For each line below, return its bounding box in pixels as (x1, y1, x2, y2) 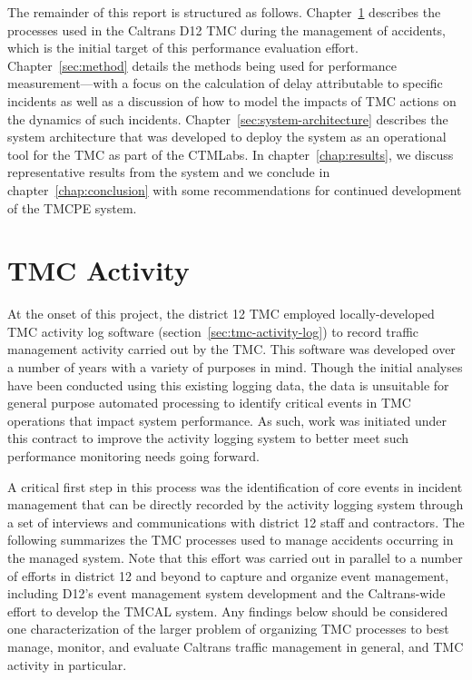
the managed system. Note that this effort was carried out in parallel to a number (7, 547, 463, 567)
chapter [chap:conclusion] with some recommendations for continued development (7, 180, 462, 199)
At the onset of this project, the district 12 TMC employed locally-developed (7, 304, 435, 323)
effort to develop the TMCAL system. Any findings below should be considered (7, 601, 448, 620)
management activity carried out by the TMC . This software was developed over (7, 340, 456, 359)
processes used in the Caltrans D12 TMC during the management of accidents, (7, 20, 446, 39)
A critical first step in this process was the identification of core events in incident (7, 477, 463, 496)
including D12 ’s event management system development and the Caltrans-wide (7, 584, 446, 603)
